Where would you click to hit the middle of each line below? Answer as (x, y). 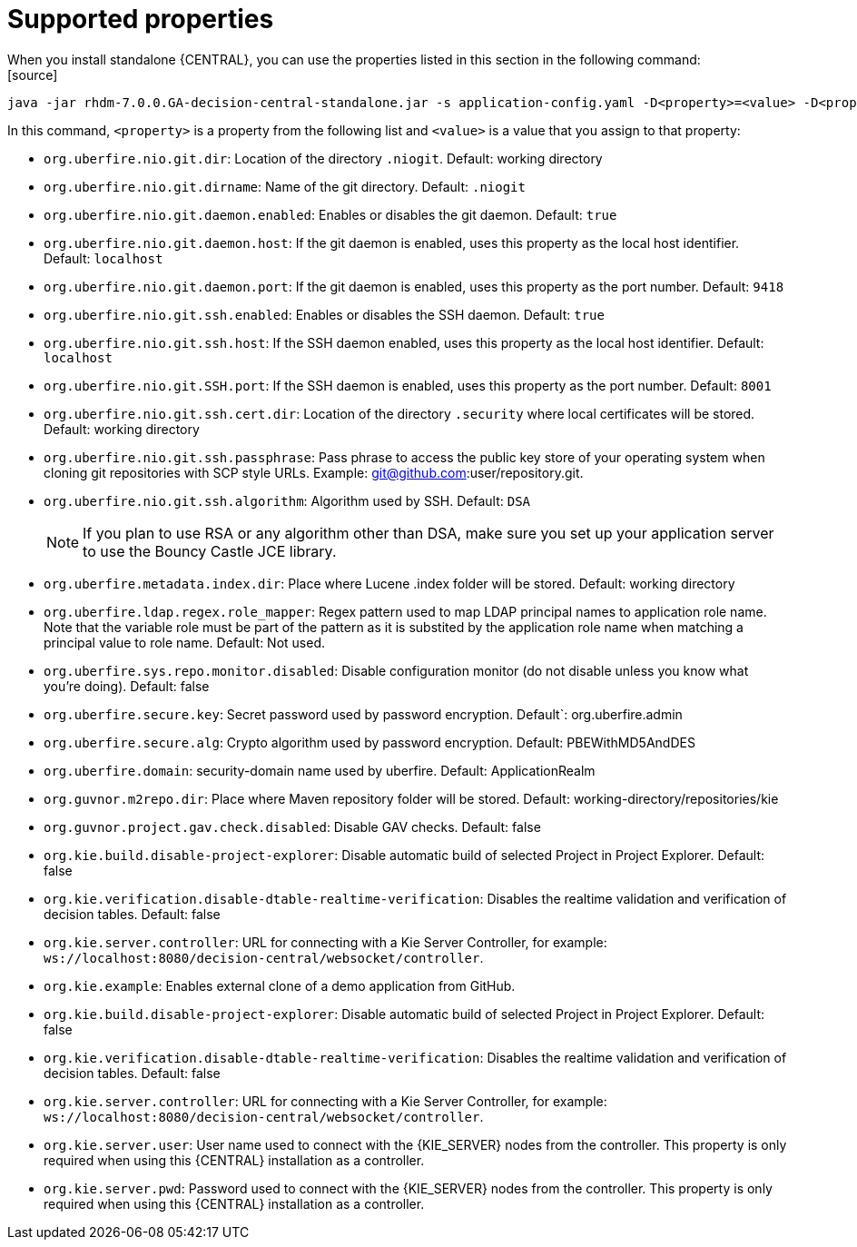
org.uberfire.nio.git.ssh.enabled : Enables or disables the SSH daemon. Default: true (324, 314)
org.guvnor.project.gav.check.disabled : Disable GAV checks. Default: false (292, 826)
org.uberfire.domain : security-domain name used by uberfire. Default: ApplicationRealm (320, 770)
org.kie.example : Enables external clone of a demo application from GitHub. (280, 985)
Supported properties (141, 19)
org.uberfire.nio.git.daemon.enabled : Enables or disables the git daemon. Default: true (330, 214)
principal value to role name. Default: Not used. (184, 642)
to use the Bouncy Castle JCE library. (210, 551)
